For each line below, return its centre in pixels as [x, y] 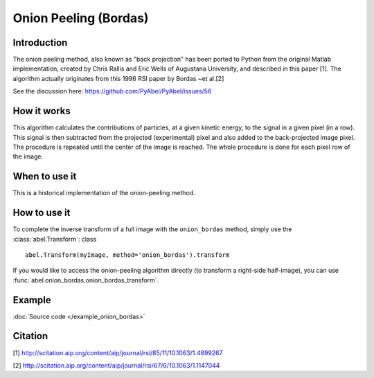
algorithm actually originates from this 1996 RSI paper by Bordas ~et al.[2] [118, 78]
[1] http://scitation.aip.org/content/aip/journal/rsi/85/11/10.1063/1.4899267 [118, 352]
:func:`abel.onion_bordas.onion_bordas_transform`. [86, 280]
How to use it [42, 213]
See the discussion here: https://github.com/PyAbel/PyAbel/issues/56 [112, 91]
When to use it [45, 177]
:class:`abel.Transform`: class [55, 239]
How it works [42, 111]
